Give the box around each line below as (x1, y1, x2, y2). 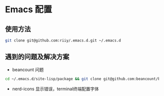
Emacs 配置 (5, 4, 52, 15)
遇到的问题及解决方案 (5, 53, 69, 61)
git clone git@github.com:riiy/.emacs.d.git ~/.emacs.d (5, 38, 121, 43)
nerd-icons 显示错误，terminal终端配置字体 (12, 86, 99, 92)
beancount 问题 (12, 66, 44, 73)
